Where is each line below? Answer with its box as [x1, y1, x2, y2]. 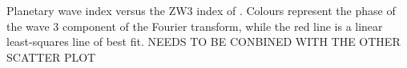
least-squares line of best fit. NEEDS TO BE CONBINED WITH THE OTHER [6, 33, 401, 50]
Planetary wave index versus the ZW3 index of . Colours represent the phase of [6, 2, 396, 18]
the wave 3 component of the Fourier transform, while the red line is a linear [6, 17, 383, 34]
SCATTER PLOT [6, 48, 96, 65]
